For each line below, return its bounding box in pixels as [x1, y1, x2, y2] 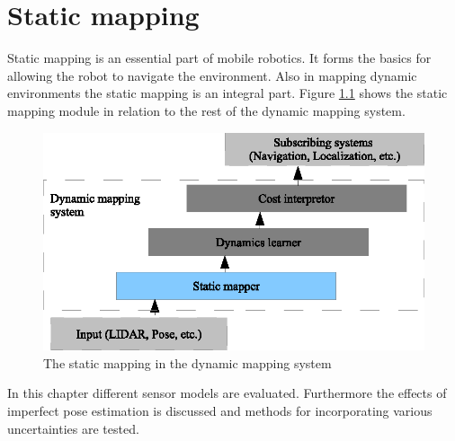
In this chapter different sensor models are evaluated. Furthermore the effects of [7, 384, 447, 402]
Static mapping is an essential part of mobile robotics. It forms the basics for [7, 49, 432, 67]
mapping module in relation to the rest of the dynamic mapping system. [7, 101, 406, 119]
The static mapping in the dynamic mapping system [43, 353, 332, 372]
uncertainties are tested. [7, 419, 139, 437]
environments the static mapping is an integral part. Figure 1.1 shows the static [7, 84, 448, 102]
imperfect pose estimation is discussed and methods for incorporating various [7, 401, 433, 420]
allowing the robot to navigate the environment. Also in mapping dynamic [7, 66, 417, 84]
